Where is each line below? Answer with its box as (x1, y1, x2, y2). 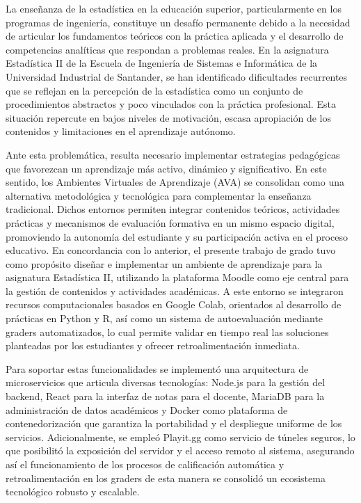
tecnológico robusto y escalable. (6, 484, 140, 499)
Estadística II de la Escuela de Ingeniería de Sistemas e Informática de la (6, 56, 318, 70)
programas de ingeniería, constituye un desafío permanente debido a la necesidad (6, 15, 351, 29)
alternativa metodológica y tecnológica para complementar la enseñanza (6, 188, 312, 202)
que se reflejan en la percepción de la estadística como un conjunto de (6, 83, 303, 97)
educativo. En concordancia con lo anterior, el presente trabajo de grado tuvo (6, 243, 336, 257)
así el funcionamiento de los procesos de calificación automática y (6, 457, 284, 471)
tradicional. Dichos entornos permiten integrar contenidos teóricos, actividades (6, 202, 340, 216)
